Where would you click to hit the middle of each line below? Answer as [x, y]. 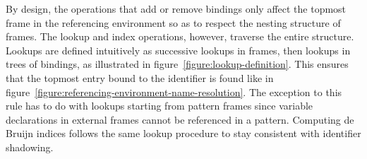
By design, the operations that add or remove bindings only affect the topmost [176, 8]
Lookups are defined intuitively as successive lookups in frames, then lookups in [178, 50]
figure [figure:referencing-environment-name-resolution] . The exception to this [174, 92]
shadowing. [30, 147]
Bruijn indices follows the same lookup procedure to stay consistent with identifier [183, 133]
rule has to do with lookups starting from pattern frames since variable [160, 106]
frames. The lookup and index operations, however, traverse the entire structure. [180, 36]
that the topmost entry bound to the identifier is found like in [140, 77]
